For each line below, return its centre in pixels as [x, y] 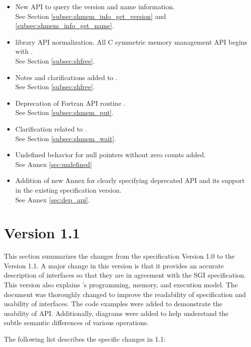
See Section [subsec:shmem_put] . [64, 112]
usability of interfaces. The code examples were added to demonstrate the [113, 304]
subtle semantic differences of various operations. [76, 322]
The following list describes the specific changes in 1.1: [85, 339]
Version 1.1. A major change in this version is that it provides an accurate [114, 265]
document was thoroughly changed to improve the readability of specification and [125, 294]
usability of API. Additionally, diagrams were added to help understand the [116, 313]
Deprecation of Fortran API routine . [70, 103]
